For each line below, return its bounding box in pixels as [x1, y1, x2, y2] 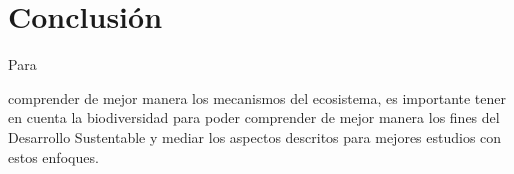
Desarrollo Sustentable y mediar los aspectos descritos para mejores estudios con [8, 126, 502, 147]
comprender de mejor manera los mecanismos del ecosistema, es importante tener [8, 87, 506, 108]
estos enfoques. [8, 146, 99, 167]
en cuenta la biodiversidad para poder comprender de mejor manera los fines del [8, 107, 500, 128]
